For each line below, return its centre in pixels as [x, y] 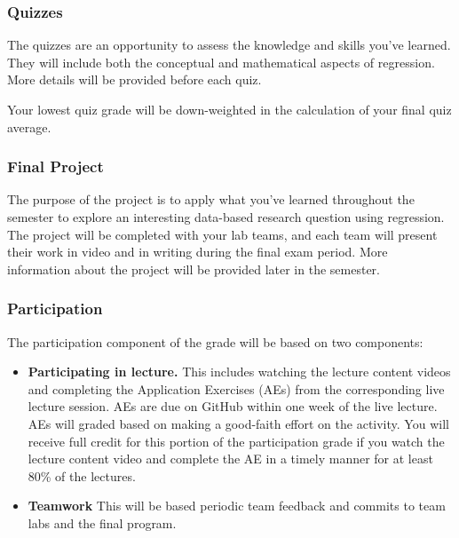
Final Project [55, 166]
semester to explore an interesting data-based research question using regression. [226, 217]
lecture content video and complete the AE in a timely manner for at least [230, 459]
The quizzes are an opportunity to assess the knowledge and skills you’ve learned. [229, 45]
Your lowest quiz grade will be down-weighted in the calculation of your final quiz [229, 109]
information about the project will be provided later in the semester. [194, 269]
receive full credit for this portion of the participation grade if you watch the [236, 441]
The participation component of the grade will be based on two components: [215, 341]
